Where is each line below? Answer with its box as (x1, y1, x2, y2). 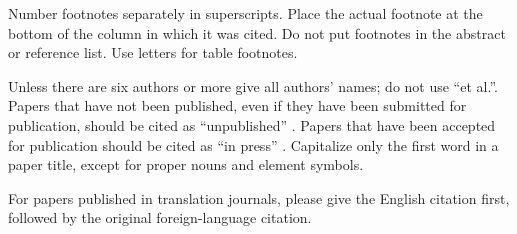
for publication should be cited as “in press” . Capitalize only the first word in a (8, 134, 499, 155)
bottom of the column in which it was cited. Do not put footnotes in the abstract (8, 22, 506, 43)
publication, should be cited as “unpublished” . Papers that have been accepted (8, 114, 496, 135)
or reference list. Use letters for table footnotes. (8, 42, 298, 63)
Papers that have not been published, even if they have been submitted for (8, 95, 467, 116)
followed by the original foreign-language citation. (8, 207, 312, 228)
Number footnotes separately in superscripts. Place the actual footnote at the (8, 3, 483, 23)
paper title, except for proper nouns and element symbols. (8, 154, 364, 175)
